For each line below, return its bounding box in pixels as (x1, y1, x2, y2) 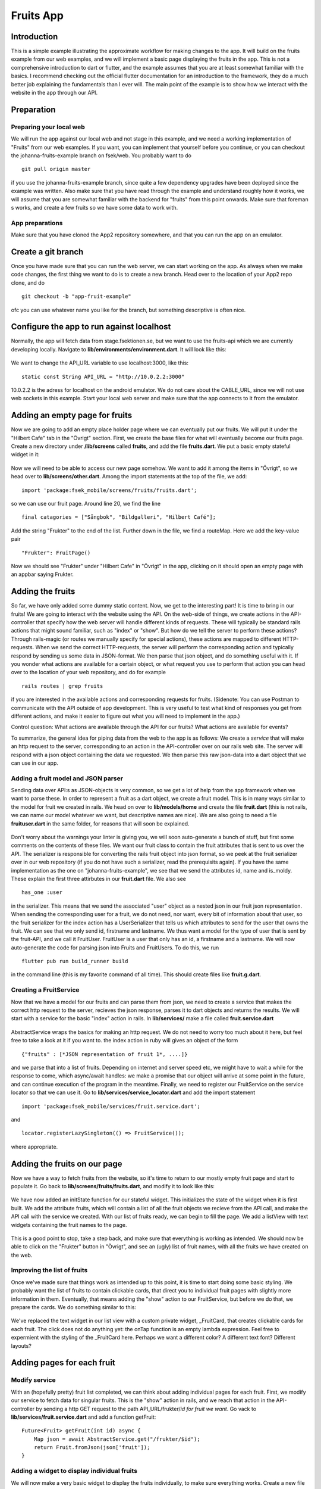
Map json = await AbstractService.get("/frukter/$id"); (33, 1435, 200, 1443)
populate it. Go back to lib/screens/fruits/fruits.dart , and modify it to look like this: (11, 1182, 215, 1189)
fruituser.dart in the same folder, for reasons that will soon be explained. (11, 820, 190, 827)
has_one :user (21, 889, 62, 896)
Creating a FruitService (11, 986, 80, 994)
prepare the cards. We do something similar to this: (11, 1304, 137, 1311)
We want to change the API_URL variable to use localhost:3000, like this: (11, 359, 189, 366)
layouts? (11, 1342, 32, 1349)
